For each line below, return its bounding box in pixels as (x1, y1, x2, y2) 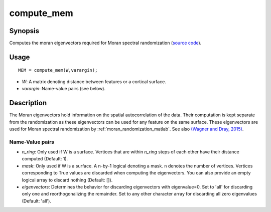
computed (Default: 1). (22, 156, 68, 162)
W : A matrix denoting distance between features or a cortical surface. (22, 78, 167, 85)
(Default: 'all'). (22, 198, 51, 204)
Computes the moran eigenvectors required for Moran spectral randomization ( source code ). (9, 40, 202, 46)
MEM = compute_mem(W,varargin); (18, 68, 98, 73)
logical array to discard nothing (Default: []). (22, 177, 113, 183)
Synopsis (9, 27, 40, 35)
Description (9, 99, 47, 107)
